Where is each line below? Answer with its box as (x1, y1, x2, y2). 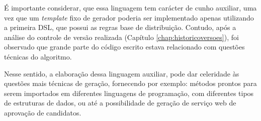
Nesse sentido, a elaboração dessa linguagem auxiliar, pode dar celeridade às (4, 68, 239, 78)
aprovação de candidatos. (4, 107, 81, 117)
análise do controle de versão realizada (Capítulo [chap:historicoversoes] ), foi (4, 31, 239, 42)
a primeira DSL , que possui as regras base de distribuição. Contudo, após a (4, 22, 236, 32)
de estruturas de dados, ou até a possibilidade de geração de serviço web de (4, 97, 236, 108)
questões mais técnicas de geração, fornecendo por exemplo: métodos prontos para (4, 78, 257, 88)
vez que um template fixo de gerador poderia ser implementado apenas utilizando (4, 12, 254, 22)
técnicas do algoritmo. (4, 51, 72, 61)
